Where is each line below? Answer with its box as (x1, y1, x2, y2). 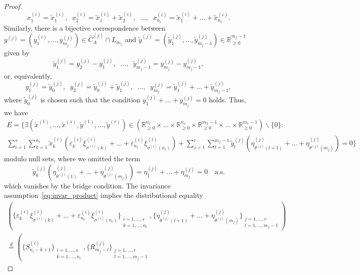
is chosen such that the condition (40, 94, 140, 105)
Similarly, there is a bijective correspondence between (4, 22, 166, 33)
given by (4, 47, 30, 58)
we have (4, 107, 28, 117)
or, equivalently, (4, 70, 52, 81)
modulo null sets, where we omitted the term (4, 153, 140, 164)
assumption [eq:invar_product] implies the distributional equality (4, 190, 203, 200)
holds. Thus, (209, 94, 246, 105)
